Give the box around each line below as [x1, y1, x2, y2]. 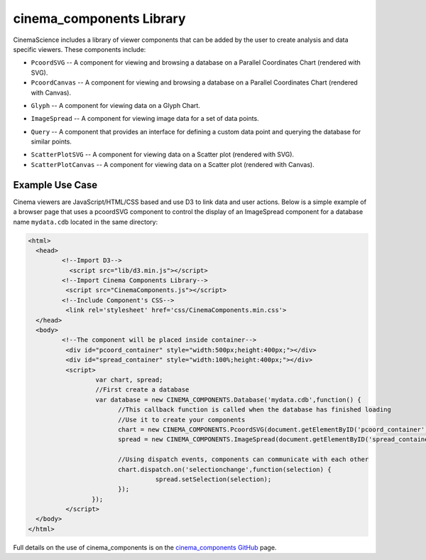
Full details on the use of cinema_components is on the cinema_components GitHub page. [13, 543, 277, 551]
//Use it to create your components [117, 416, 246, 424]
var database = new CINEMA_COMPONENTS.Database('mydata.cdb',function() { [95, 395, 361, 404]
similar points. [31, 137, 72, 146]
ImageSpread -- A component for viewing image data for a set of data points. [31, 114, 259, 123]
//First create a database [95, 386, 190, 394]
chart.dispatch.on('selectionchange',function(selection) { [117, 465, 332, 473]
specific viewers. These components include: [13, 45, 146, 53]
